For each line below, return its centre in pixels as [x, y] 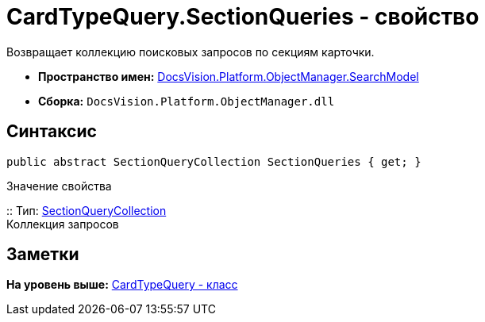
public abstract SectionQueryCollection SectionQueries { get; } [214, 161]
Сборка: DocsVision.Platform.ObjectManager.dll [187, 101]
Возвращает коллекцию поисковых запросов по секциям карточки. [191, 52]
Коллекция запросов [63, 224]
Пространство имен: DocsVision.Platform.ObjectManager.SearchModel [229, 76]
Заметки [43, 255]
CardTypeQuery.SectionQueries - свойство [243, 17]
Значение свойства [59, 186]
